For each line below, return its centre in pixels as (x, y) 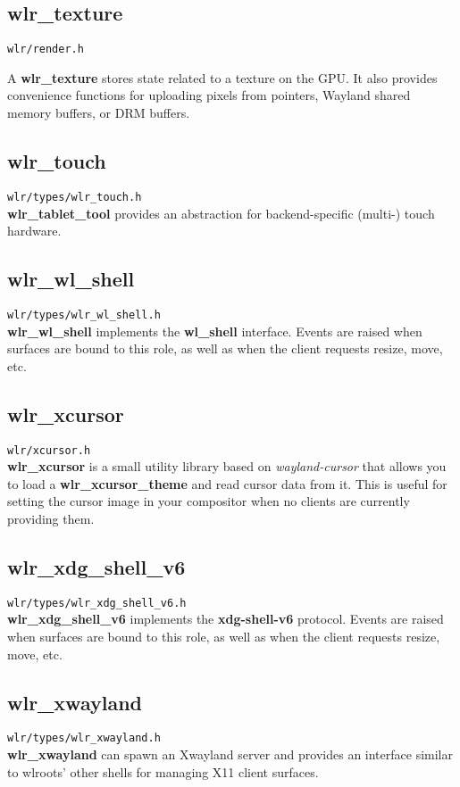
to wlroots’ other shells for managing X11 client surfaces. (163, 771)
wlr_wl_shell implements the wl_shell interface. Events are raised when (215, 331)
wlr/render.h (46, 50)
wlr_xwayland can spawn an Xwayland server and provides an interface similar (230, 754)
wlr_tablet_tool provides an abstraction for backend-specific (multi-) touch (221, 213)
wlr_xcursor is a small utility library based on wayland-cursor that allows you (227, 466)
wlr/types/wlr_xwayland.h (84, 738)
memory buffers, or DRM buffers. (99, 113)
